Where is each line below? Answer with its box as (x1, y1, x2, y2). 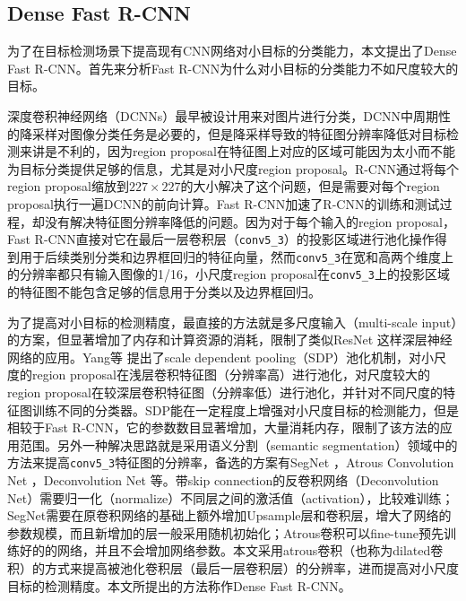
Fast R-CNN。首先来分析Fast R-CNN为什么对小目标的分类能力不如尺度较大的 (7, 58, 459, 77)
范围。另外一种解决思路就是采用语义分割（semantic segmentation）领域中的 (19, 435, 458, 454)
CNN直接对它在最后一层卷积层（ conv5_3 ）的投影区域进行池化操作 (47, 230, 435, 248)
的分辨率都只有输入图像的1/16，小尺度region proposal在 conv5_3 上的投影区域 (7, 265, 451, 283)
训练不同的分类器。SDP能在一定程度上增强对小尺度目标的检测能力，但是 (31, 400, 460, 419)
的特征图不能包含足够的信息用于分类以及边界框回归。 (7, 283, 321, 301)
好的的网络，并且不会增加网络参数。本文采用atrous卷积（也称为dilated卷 (19, 541, 444, 560)
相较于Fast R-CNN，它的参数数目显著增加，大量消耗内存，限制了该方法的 (7, 418, 440, 437)
